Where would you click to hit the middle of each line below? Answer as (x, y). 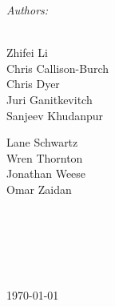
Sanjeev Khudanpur (55, 115)
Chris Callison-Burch (57, 68)
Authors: (28, 10)
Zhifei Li (27, 52)
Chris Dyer (33, 84)
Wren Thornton (45, 157)
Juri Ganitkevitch (50, 99)
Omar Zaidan (39, 189)
